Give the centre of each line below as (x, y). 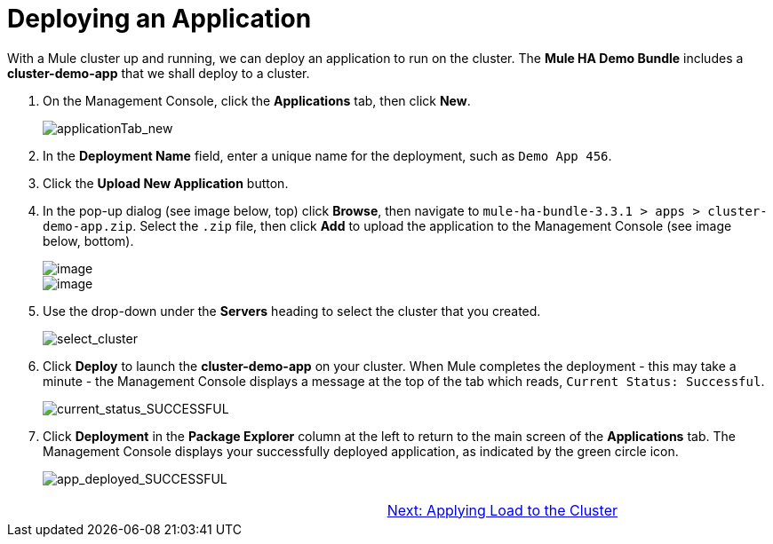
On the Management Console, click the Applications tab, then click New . (257, 100)
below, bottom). (88, 240)
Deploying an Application (159, 19)
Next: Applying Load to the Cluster (502, 510)
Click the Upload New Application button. (166, 183)
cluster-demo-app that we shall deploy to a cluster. (159, 73)
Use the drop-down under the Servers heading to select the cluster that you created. (292, 311)
